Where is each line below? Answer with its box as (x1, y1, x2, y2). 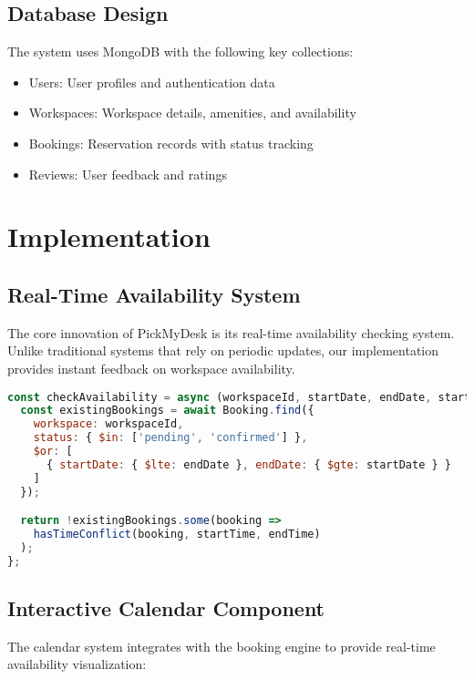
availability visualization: (7, 654, 147, 674)
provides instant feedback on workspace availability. (7, 358, 295, 377)
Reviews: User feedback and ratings (28, 164, 227, 183)
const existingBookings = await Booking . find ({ (20, 404, 314, 417)
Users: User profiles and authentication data (28, 72, 275, 91)
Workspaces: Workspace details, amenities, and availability (28, 103, 356, 122)
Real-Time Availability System (7, 280, 301, 308)
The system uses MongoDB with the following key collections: (7, 42, 354, 61)
